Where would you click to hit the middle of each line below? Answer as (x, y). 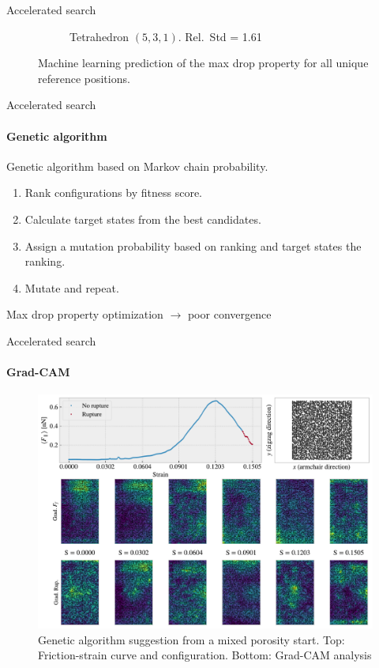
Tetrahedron (99, 36)
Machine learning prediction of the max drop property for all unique (203, 63)
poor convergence (229, 314)
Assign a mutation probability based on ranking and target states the (193, 245)
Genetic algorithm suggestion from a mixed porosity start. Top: (191, 639)
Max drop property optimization (85, 314)
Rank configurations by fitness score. (113, 192)
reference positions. (84, 78)
